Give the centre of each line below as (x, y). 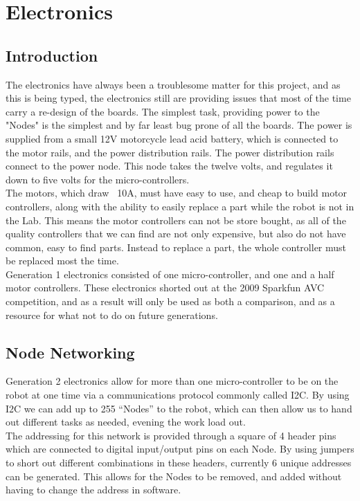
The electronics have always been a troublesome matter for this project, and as (173, 84)
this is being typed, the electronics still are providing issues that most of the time (178, 98)
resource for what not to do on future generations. (112, 315)
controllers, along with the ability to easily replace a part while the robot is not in (180, 206)
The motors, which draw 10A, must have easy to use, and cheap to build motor (177, 193)
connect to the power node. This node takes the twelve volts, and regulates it (169, 166)
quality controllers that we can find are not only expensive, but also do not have (176, 234)
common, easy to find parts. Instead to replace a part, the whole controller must (176, 247)
